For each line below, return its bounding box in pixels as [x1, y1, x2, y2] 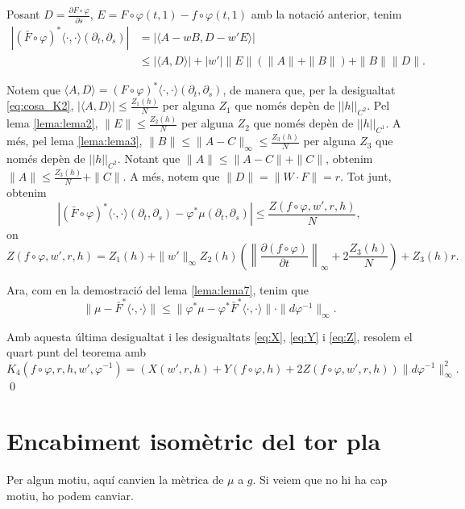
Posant [6, 6, 40, 23]
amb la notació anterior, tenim [251, 6, 402, 23]
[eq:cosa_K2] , [6, 97, 74, 114]
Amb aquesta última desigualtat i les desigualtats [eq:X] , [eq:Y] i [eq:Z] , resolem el [6, 328, 413, 344]
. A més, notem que [122, 168, 220, 185]
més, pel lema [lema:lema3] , [6, 132, 143, 149]
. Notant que [117, 150, 181, 167]
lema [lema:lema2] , [6, 115, 98, 131]
